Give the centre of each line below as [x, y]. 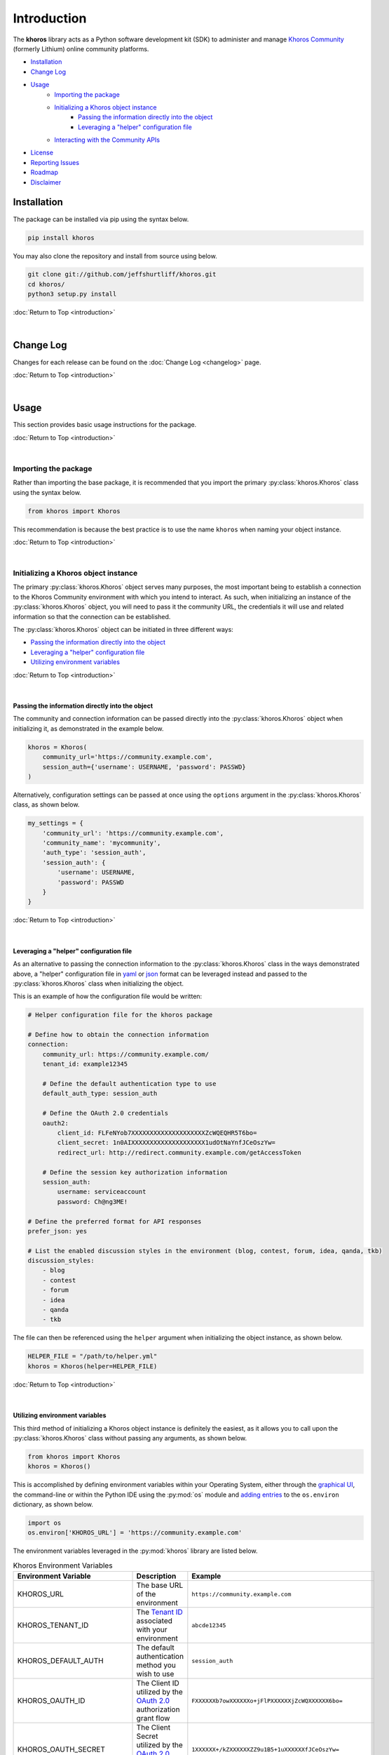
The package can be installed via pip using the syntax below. [101, 219]
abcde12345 [209, 1625]
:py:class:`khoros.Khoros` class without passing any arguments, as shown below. [130, 1438]
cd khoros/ [46, 284]
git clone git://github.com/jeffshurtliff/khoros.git [122, 274]
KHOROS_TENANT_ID [53, 1625]
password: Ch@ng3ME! [93, 1201]
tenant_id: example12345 [85, 1064]
